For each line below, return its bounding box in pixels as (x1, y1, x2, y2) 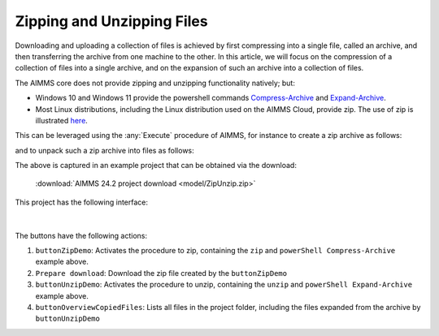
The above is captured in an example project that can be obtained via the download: (15, 161, 297, 170)
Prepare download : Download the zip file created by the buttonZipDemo (35, 268, 288, 278)
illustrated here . (35, 115, 89, 125)
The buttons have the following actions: (15, 230, 148, 240)
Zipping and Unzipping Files (15, 12, 208, 30)
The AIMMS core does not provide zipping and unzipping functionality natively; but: (15, 78, 296, 88)
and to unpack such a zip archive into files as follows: (15, 145, 194, 155)
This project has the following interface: (15, 197, 149, 207)
